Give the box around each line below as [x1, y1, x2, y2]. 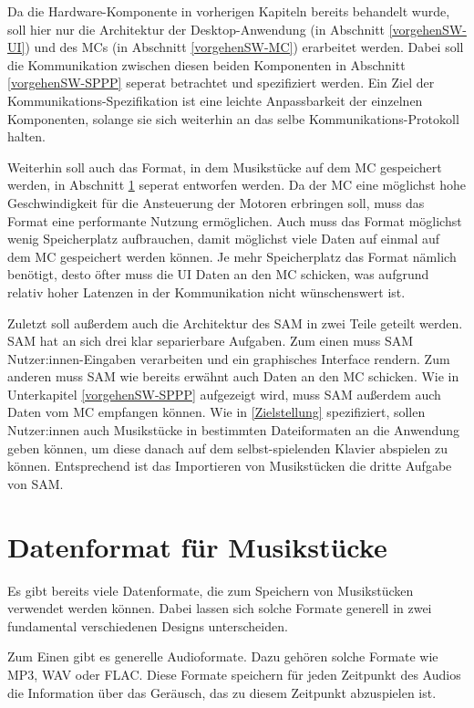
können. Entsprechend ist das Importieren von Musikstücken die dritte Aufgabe [7, 456, 452, 475]
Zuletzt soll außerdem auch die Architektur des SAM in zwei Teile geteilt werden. [7, 313, 463, 332]
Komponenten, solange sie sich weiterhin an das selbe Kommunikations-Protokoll [7, 109, 459, 128]
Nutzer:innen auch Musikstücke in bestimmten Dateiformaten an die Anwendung [7, 421, 459, 440]
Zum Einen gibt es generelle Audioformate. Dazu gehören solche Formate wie [7, 647, 438, 666]
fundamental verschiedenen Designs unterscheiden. [7, 616, 288, 635]
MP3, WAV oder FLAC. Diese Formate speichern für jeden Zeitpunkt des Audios [7, 664, 461, 683]
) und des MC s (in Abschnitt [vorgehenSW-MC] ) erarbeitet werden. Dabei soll [25, 37, 464, 57]
